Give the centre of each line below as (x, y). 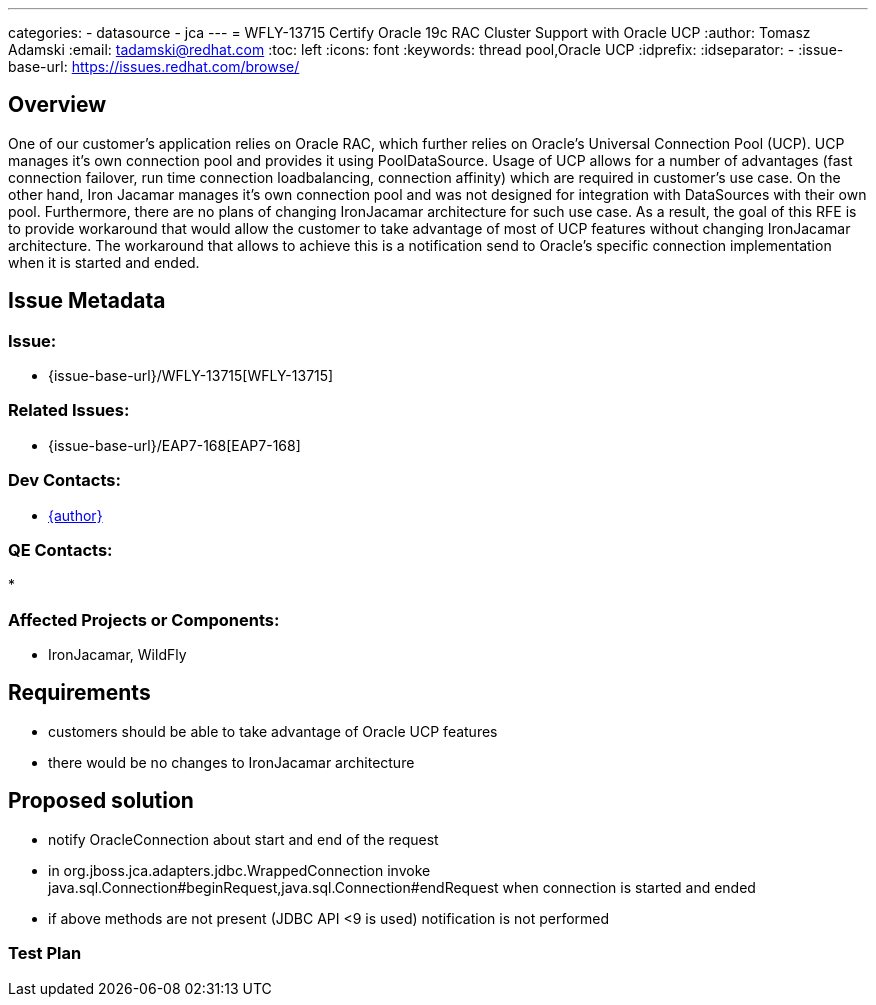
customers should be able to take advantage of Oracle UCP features (273, 731)
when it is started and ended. (104, 262)
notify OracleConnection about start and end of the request (243, 839)
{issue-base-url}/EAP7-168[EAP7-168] (174, 445)
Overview (57, 105)
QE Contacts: (60, 549)
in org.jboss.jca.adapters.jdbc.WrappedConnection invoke (239, 870)
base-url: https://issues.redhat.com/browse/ (154, 66)
